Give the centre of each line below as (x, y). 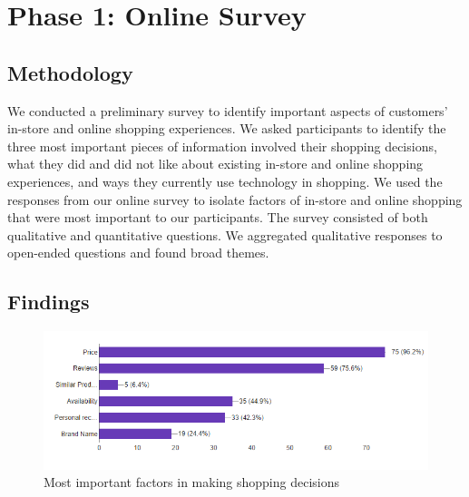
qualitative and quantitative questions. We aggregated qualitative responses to (225, 234)
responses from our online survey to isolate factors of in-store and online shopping (235, 199)
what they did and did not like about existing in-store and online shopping (215, 164)
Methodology (70, 72)
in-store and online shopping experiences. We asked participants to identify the (227, 128)
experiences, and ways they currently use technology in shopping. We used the (225, 181)
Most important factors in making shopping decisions (191, 482)
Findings (49, 302)
